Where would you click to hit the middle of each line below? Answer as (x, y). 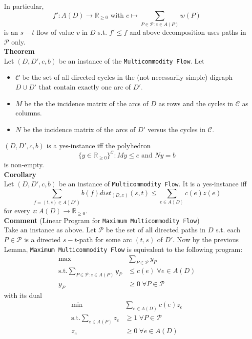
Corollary (20, 174)
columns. (29, 113)
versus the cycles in (177, 129)
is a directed (42, 239)
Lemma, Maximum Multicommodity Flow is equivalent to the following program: (123, 249)
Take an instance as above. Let (50, 230)
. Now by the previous (206, 239)
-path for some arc (105, 239)
